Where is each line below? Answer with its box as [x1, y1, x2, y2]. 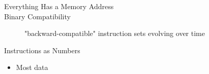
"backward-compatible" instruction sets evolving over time [24, 28, 205, 39]
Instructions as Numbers [4, 45, 80, 55]
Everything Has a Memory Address [4, 1, 114, 11]
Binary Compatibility [4, 11, 71, 21]
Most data [16, 62, 48, 72]
